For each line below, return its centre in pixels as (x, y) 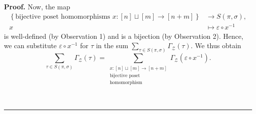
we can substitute (31, 45)
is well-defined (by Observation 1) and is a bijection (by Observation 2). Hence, (124, 36)
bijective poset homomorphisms (63, 16)
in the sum (112, 45)
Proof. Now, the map (37, 6)
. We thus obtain (216, 45)
